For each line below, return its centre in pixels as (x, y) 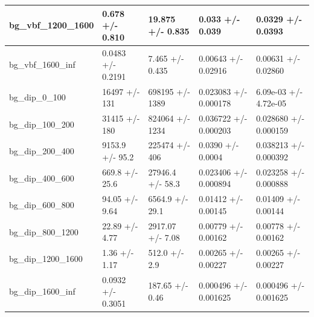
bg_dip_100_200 (42, 124)
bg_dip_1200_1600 (46, 258)
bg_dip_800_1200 (44, 231)
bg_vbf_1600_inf (42, 64)
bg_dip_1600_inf (42, 291)
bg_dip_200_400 (42, 151)
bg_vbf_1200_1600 (52, 25)
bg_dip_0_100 (37, 97)
